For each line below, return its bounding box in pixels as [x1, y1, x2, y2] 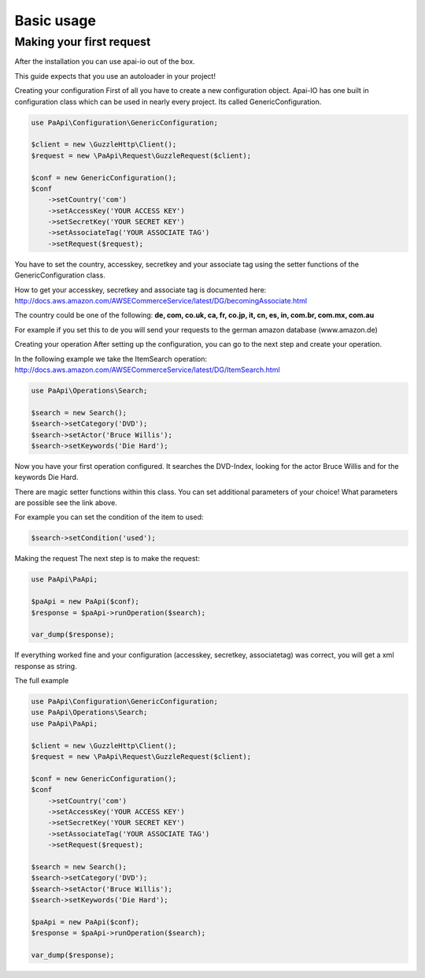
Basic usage [14, 12, 96, 29]
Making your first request [14, 35, 151, 49]
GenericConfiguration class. [14, 270, 105, 280]
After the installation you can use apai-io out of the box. [14, 57, 196, 66]
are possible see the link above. [14, 498, 117, 508]
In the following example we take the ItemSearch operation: [14, 354, 208, 363]
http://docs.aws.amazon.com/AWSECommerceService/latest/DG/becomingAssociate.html [14, 296, 307, 305]
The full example [14, 676, 69, 686]
